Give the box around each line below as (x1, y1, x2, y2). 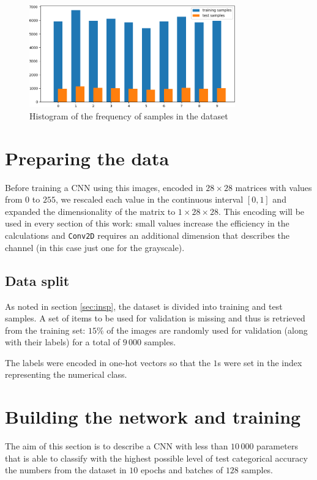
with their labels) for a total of (5, 336, 121, 348)
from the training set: (5, 323, 86, 336)
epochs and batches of (140, 463, 223, 476)
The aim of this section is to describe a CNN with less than (5, 440, 228, 452)
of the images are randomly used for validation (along (106, 323, 308, 336)
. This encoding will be (218, 204, 305, 217)
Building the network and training (5, 404, 301, 429)
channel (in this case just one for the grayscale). (5, 241, 185, 253)
